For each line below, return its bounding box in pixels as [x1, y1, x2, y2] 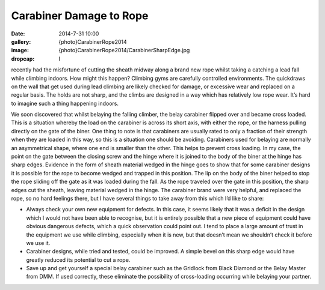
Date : [11, 30, 25, 37]
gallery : [11, 38, 31, 45]
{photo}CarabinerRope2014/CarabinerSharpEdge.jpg [58, 47, 190, 54]
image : [11, 47, 29, 54]
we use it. [26, 239, 51, 246]
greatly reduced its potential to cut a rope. [26, 256, 131, 264]
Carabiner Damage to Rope [11, 9, 149, 22]
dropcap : [11, 55, 35, 62]
